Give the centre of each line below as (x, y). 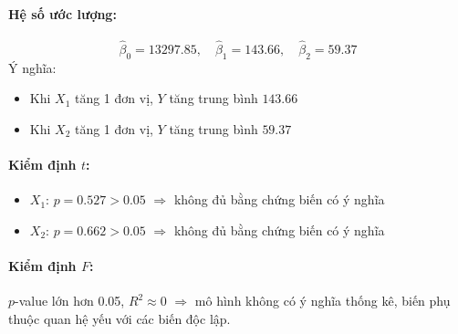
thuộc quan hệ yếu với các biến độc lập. (120, 318)
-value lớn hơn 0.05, (70, 301)
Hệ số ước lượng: (62, 13)
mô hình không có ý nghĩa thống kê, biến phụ (323, 301)
